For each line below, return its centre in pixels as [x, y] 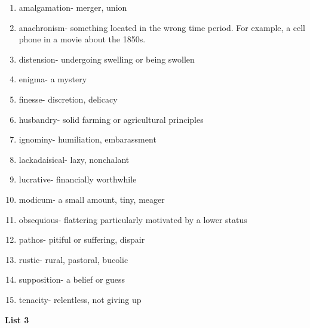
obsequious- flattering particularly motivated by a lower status [133, 219]
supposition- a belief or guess [72, 279]
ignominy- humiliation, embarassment [88, 139]
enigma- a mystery [53, 79]
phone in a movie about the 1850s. [82, 39]
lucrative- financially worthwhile [78, 179]
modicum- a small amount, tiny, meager [92, 199]
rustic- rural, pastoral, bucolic [73, 259]
